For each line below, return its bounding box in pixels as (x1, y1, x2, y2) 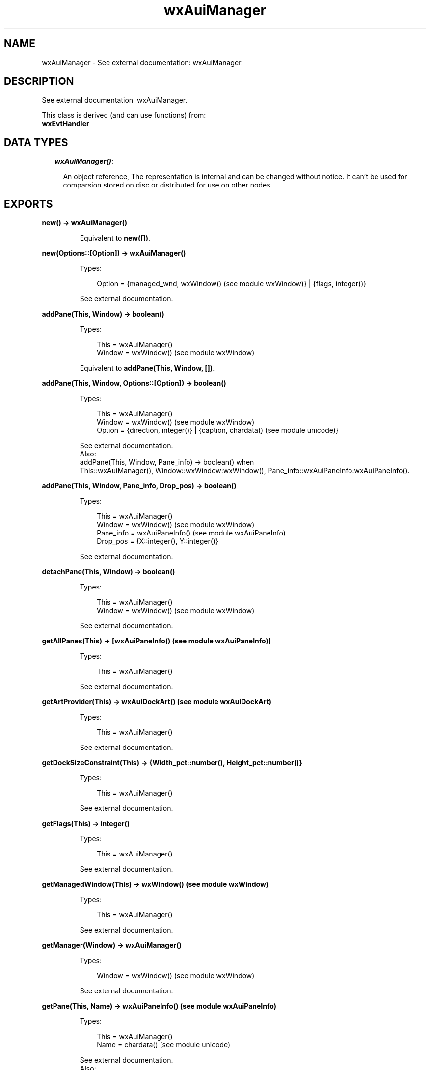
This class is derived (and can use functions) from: (42, 111, 206, 120)
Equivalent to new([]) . (80, 234, 151, 242)
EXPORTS (4, 197, 53, 210)
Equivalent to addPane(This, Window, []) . (80, 364, 215, 373)
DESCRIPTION (4, 75, 74, 88)
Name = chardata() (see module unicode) (97, 1041, 231, 1049)
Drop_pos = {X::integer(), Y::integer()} (97, 537, 218, 546)
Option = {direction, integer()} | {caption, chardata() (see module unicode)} (97, 426, 339, 435)
